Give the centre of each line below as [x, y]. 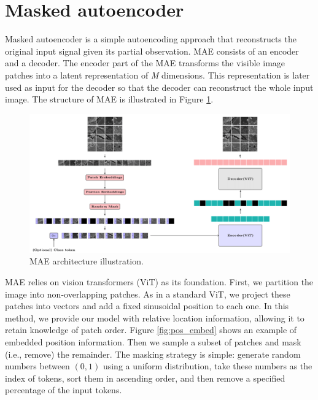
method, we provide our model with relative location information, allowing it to [155, 317]
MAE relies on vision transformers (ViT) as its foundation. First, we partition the [159, 281]
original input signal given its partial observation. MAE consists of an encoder [152, 51]
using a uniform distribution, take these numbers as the [207, 366]
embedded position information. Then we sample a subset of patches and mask [153, 341]
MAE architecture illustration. [87, 261]
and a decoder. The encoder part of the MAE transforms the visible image [145, 63]
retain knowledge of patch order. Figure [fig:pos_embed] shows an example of [151, 330]
